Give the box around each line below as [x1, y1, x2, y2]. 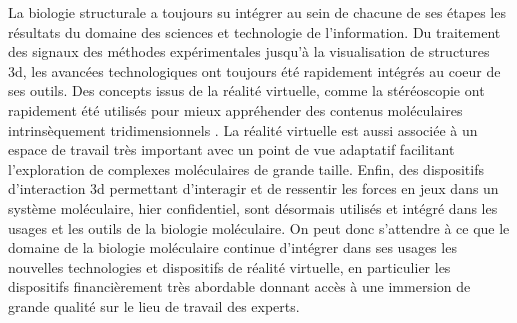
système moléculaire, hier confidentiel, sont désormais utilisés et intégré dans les [8, 197, 498, 218]
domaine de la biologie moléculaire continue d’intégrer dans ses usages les [8, 237, 457, 258]
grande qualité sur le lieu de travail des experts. [8, 295, 300, 316]
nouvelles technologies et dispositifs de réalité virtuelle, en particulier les [8, 256, 451, 277]
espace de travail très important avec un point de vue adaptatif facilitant [8, 139, 455, 160]
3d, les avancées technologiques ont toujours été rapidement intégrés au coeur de [8, 60, 501, 81]
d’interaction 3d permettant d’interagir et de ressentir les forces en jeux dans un [8, 178, 499, 199]
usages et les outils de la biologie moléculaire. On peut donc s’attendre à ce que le [8, 217, 510, 238]
